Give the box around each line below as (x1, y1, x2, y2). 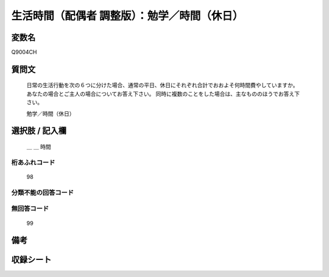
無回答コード (11, 205, 49, 213)
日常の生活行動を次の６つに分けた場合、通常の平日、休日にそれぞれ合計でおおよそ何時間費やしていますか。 (26, 82, 299, 89)
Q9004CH (11, 49, 37, 56)
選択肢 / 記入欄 (11, 125, 67, 136)
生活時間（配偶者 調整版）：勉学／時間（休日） (11, 9, 244, 23)
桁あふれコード (11, 158, 55, 167)
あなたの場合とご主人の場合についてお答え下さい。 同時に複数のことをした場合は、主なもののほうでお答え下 (26, 90, 300, 97)
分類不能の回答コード (11, 188, 74, 197)
